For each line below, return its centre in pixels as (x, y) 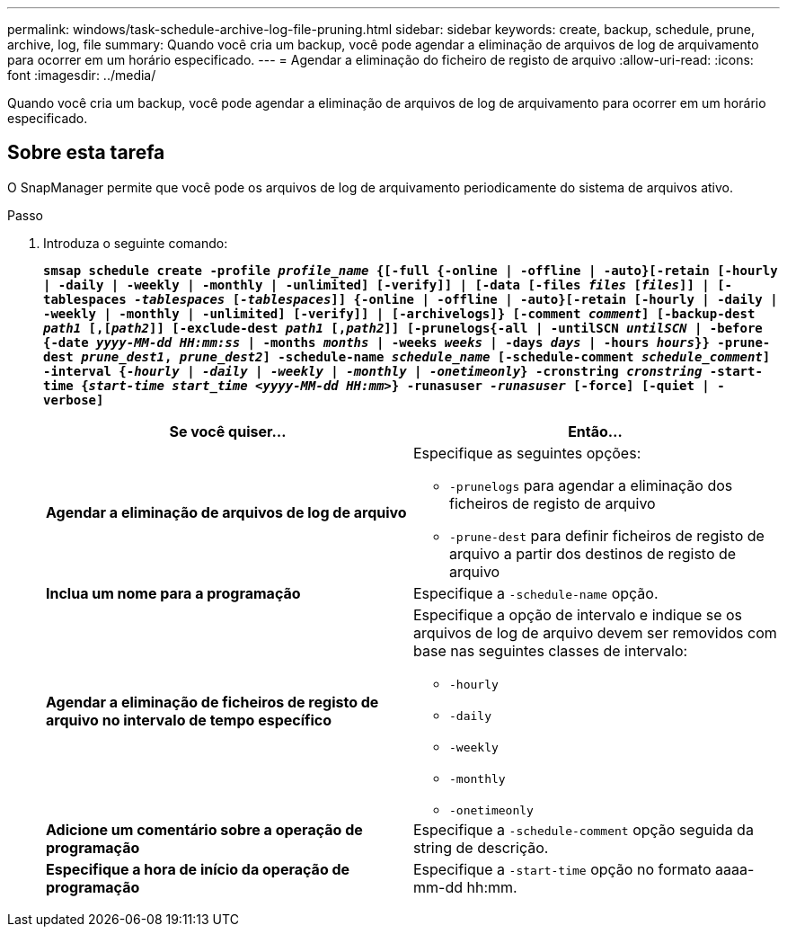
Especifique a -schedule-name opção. (536, 593)
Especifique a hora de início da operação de (198, 869)
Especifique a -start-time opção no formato (562, 869)
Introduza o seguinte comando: (136, 243)
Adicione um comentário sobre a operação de (204, 829)
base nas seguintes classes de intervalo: (551, 650)
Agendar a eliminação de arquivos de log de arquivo (226, 512)
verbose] (74, 400)
